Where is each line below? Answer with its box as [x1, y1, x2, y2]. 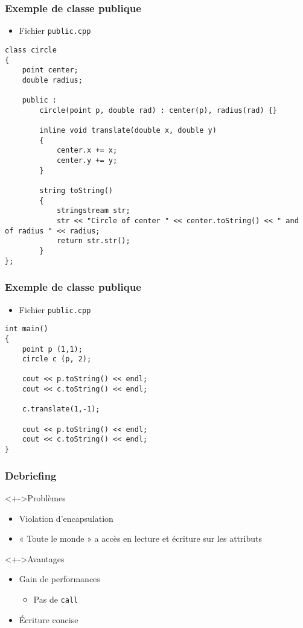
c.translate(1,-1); [22, 405, 100, 414]
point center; [22, 66, 78, 75]
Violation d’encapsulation [19, 512, 113, 524]
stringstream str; [56, 206, 130, 215]
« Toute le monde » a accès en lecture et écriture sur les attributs [19, 532, 262, 545]
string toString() [39, 186, 113, 195]
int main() [5, 325, 48, 334]
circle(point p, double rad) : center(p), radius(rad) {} [39, 106, 278, 115]
